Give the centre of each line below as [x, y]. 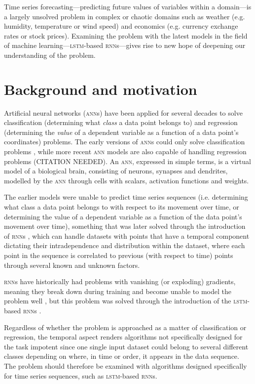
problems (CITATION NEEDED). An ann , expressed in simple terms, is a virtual [127, 161]
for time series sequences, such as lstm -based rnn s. [81, 375]
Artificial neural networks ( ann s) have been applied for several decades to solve [123, 112]
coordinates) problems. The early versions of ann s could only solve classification [125, 142]
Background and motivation [101, 89]
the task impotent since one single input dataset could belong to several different [126, 346]
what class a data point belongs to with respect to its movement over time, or [122, 207]
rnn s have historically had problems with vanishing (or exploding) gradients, [120, 281]
